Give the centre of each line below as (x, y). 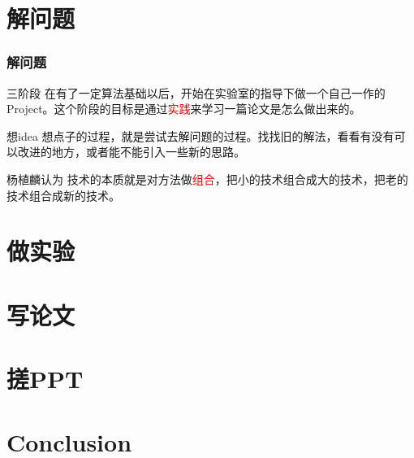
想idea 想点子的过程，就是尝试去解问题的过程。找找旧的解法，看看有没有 (201, 135)
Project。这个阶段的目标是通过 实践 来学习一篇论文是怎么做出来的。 (184, 109)
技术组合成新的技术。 (63, 195)
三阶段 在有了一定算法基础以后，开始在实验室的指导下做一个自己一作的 (196, 92)
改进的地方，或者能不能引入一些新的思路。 (131, 152)
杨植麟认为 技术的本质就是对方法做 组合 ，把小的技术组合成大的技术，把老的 (207, 179)
